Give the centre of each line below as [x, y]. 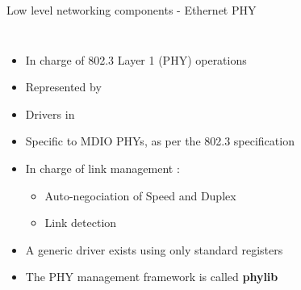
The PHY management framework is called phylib [152, 277]
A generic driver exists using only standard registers [154, 249]
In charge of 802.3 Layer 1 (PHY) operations [136, 59]
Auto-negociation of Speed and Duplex [140, 195]
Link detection [81, 223]
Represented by [63, 87]
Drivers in [50, 113]
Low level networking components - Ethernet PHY [132, 10]
